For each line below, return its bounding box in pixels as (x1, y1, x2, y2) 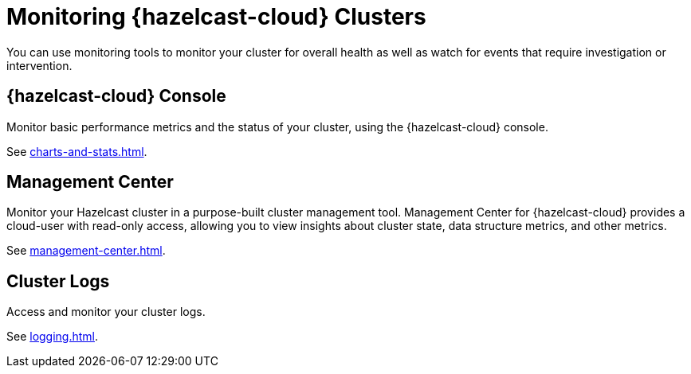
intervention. (6, 58, 73, 72)
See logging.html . (6, 329, 99, 344)
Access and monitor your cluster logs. (6, 305, 206, 319)
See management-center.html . (6, 243, 166, 258)
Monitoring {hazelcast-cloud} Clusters (6, 3, 426, 30)
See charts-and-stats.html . (6, 144, 147, 158)
